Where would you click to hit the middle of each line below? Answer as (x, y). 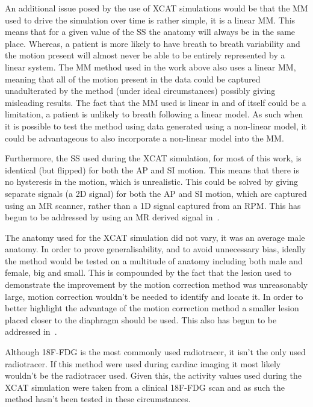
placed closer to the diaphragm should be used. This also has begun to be (141, 319)
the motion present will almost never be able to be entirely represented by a (145, 55)
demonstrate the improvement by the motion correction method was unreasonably (156, 284)
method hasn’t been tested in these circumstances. (98, 399)
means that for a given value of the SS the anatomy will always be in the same (150, 32)
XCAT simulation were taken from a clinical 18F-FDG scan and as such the (145, 387)
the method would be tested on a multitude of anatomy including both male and (154, 260)
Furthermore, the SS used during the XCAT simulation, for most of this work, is (153, 158)
